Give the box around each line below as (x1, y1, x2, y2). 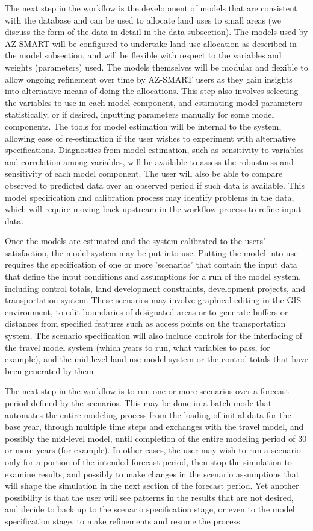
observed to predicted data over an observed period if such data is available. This (5, 178, 305, 191)
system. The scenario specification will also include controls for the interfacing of (5, 329, 303, 342)
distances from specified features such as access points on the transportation (5, 317, 286, 330)
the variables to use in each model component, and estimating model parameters (5, 96, 302, 108)
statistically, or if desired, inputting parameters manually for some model (5, 108, 274, 121)
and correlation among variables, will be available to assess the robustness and (5, 155, 294, 168)
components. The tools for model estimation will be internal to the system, (5, 119, 282, 132)
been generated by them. (5, 364, 96, 377)
